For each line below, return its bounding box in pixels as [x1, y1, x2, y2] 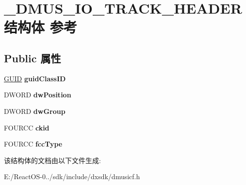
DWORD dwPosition [4, 90, 71, 100]
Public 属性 [4, 50, 61, 65]
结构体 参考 [4, 17, 77, 37]
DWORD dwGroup [4, 106, 66, 116]
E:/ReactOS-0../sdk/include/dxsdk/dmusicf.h [4, 171, 140, 182]
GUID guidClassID [4, 73, 66, 83]
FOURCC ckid [4, 122, 49, 132]
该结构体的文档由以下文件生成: [4, 155, 101, 165]
